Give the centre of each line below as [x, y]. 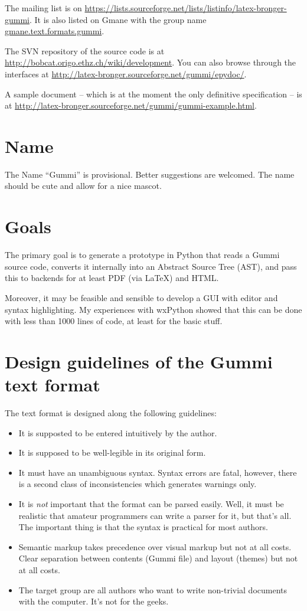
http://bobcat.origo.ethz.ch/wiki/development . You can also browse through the [151, 62]
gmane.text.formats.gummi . [55, 31]
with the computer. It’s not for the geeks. [94, 601]
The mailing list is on [43, 8]
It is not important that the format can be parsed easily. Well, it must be [151, 504]
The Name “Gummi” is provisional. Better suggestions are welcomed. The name [150, 174]
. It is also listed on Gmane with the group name [118, 19]
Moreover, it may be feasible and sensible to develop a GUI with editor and [141, 297]
